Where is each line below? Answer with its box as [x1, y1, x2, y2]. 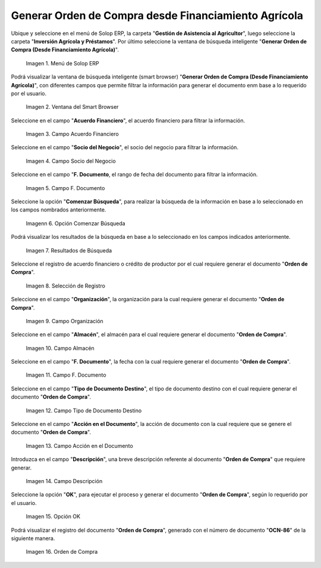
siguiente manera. [11, 535, 55, 542]
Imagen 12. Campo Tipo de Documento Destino [26, 407, 142, 414]
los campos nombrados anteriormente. [11, 206, 106, 213]
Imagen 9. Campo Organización [26, 317, 103, 324]
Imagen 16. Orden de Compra [26, 548, 98, 556]
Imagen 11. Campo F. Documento [26, 371, 106, 378]
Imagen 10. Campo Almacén [26, 345, 95, 352]
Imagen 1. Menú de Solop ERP [26, 59, 99, 67]
